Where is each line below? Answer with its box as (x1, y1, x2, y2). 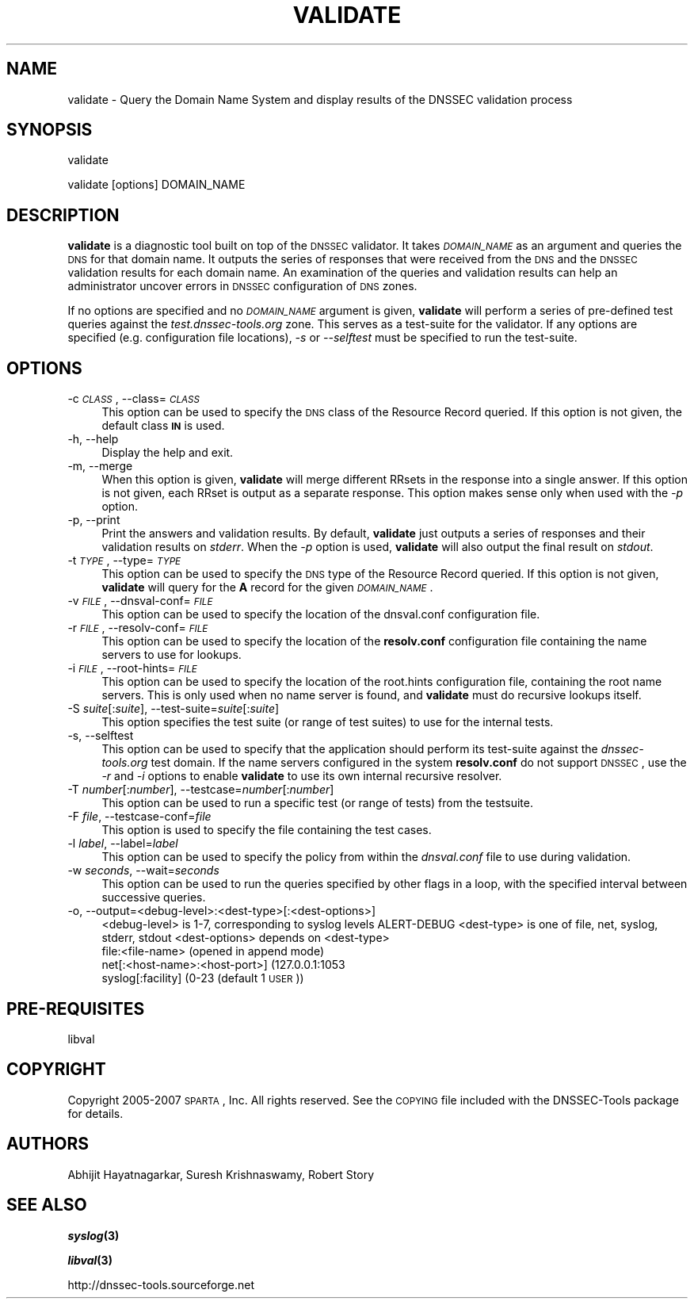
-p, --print (67, 513, 120, 527)
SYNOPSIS (6, 120, 93, 140)
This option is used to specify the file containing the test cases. (101, 823, 432, 837)
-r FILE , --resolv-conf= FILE (67, 621, 208, 635)
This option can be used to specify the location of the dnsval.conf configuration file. (101, 607, 540, 622)
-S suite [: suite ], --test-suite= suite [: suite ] (67, 702, 280, 716)
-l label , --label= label (67, 836, 178, 851)
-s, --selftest (67, 729, 134, 743)
